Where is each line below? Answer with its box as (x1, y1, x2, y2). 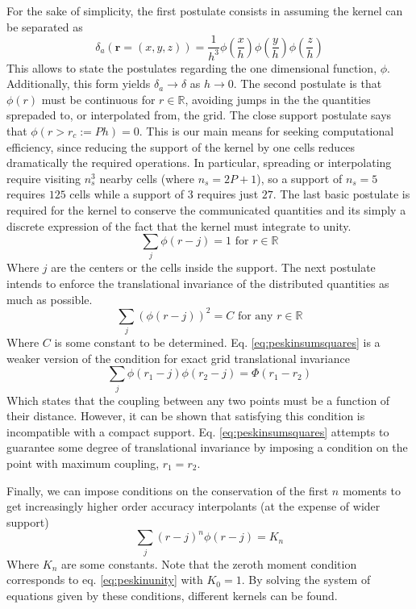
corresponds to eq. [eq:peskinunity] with (6, 571, 203, 588)
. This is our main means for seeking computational (139, 122, 394, 139)
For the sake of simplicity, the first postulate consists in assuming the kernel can (6, 2, 403, 19)
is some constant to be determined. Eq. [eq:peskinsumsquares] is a (54, 334, 381, 351)
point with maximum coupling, (6, 454, 160, 471)
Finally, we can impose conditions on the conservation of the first (6, 482, 329, 498)
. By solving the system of (241, 571, 371, 588)
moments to (342, 482, 401, 498)
